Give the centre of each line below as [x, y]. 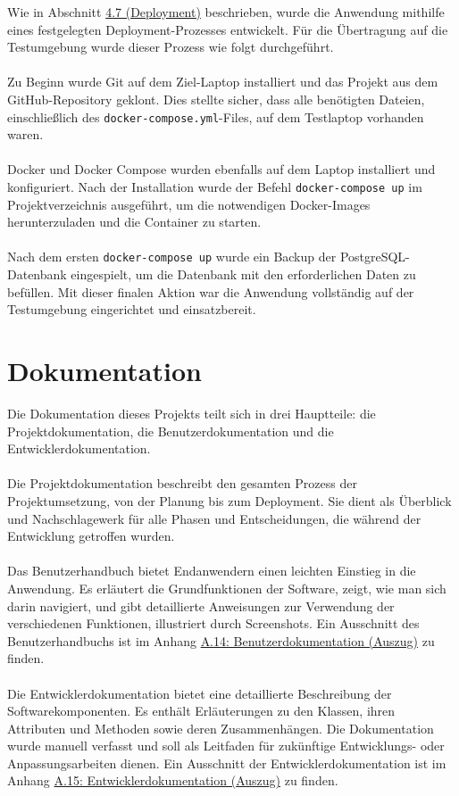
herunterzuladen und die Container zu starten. [134, 222]
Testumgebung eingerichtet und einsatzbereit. [132, 309]
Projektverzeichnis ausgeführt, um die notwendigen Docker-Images [189, 204]
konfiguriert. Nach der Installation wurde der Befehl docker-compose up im [215, 187]
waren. [25, 134]
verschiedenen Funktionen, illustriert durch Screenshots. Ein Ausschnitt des [213, 623]
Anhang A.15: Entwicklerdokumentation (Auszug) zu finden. [173, 780]
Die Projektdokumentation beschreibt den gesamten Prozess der [182, 483]
